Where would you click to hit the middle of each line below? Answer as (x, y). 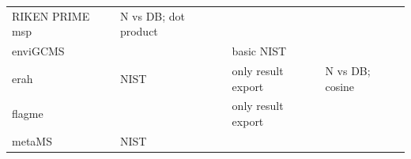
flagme (28, 114)
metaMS (32, 140)
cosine (340, 86)
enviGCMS (38, 51)
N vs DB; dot (153, 15)
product (139, 31)
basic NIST (259, 51)
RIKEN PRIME (51, 15)
